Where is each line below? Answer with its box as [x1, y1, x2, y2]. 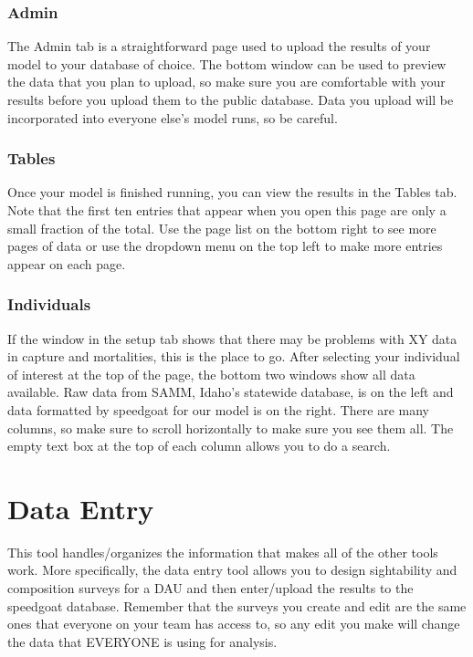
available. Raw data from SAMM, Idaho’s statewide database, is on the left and [7, 382, 454, 401]
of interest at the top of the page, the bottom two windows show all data [7, 364, 415, 383]
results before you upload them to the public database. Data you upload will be [7, 90, 454, 109]
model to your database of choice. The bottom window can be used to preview [7, 54, 447, 73]
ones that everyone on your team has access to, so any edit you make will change [7, 614, 460, 633]
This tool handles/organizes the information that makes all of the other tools [7, 542, 438, 561]
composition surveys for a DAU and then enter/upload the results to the [7, 579, 414, 598]
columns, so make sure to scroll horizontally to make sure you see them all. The [7, 418, 454, 437]
